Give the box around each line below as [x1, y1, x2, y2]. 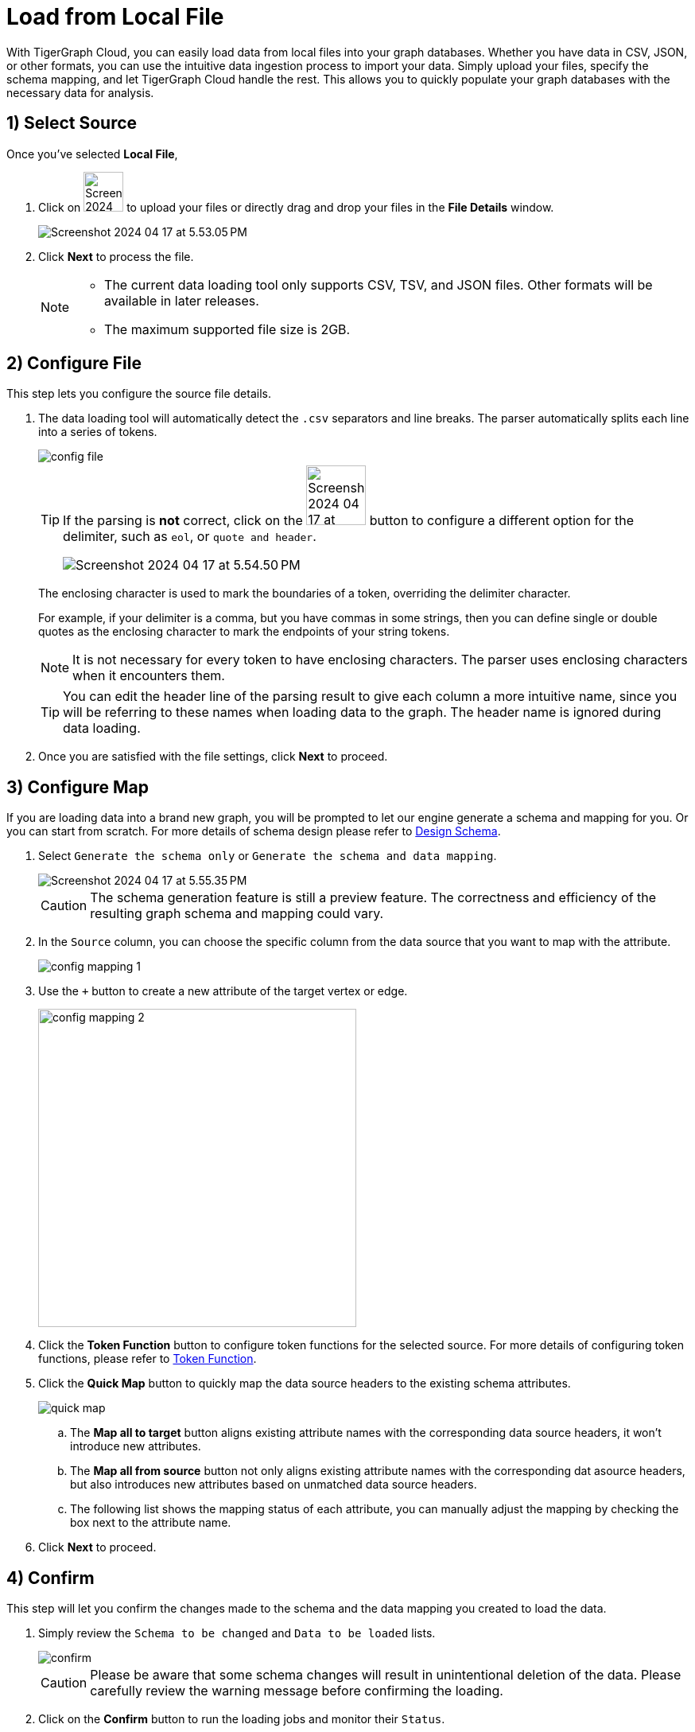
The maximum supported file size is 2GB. [104, 321, 351, 337]
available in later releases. [104, 292, 259, 309]
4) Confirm [6, 1567, 95, 1588]
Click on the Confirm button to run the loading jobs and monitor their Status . [38, 1712, 445, 1726]
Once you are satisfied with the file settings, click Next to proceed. [38, 749, 388, 764]
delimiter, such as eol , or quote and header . [63, 528, 316, 545]
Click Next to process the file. [38, 249, 194, 263]
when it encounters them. [72, 668, 225, 684]
